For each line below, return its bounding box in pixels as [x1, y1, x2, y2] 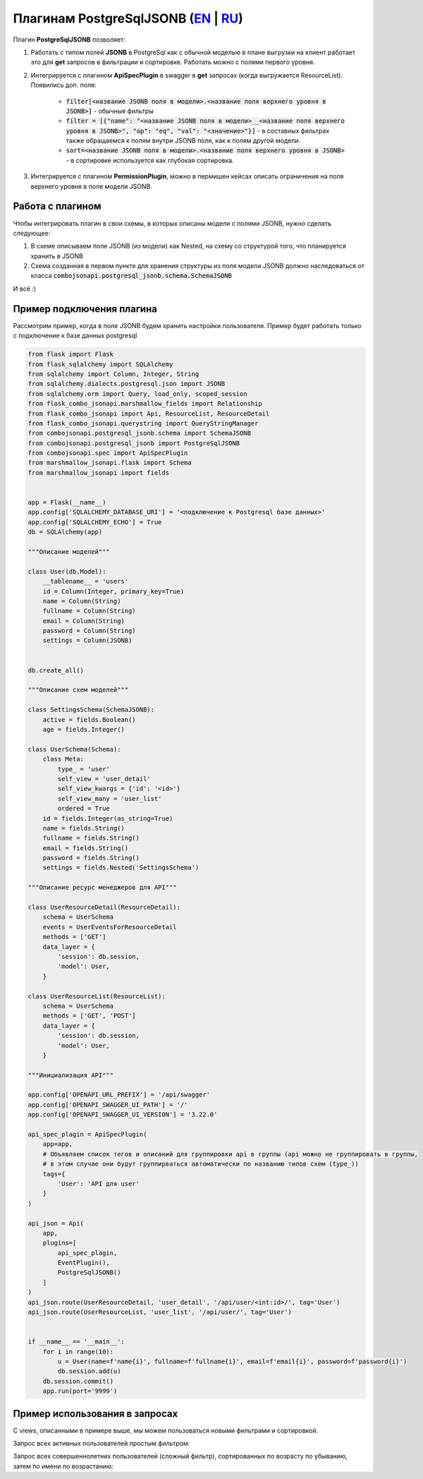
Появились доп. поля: [30, 81, 97, 90]
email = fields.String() [42, 844, 129, 852]
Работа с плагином [13, 200, 102, 212]
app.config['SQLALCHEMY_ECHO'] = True [27, 518, 162, 526]
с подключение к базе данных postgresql [13, 332, 137, 340]
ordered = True [57, 804, 111, 813]
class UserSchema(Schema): [27, 745, 121, 753]
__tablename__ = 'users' [42, 577, 129, 586]
